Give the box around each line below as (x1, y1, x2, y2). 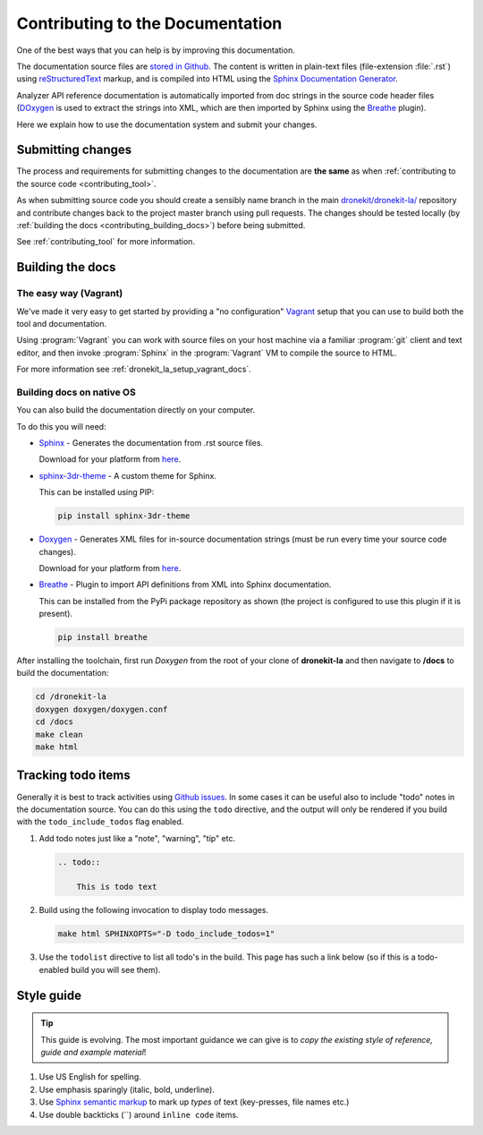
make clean (35, 730, 83, 739)
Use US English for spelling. (38, 1071, 142, 1082)
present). (38, 609, 73, 619)
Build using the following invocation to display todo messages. (38, 905, 268, 916)
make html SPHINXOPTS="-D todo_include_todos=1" (57, 929, 275, 939)
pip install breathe (57, 632, 148, 643)
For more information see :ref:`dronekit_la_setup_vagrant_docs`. (16, 363, 252, 375)
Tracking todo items (16, 768, 131, 783)
